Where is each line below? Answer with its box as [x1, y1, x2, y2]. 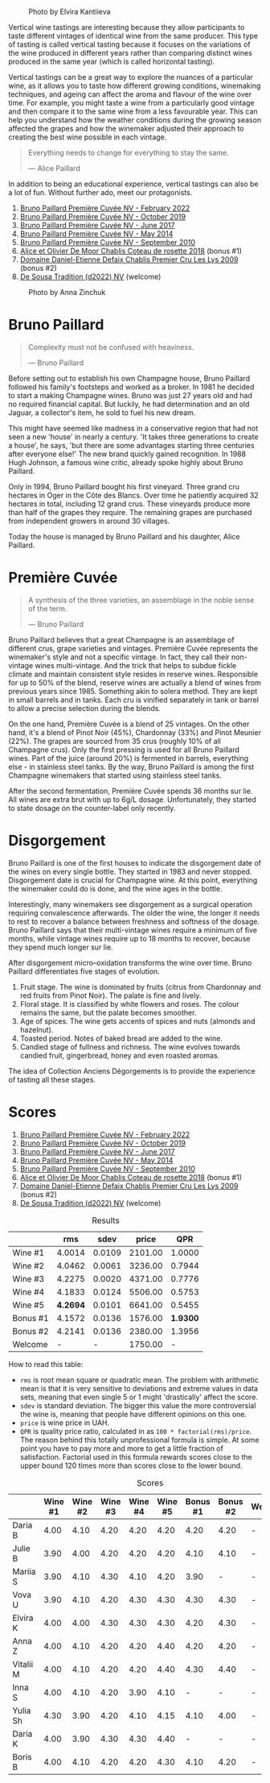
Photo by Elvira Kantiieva [28, 7, 111, 16]
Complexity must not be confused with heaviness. [27, 342, 194, 351]
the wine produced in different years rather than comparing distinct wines [8, 48, 253, 57]
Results [92, 1215, 121, 1226]
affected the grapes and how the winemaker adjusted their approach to [8, 124, 244, 133]
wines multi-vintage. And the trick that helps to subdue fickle [35, 660, 237, 670]
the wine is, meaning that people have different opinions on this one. [19, 1409, 247, 1419]
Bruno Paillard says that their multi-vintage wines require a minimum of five [8, 925, 257, 934]
